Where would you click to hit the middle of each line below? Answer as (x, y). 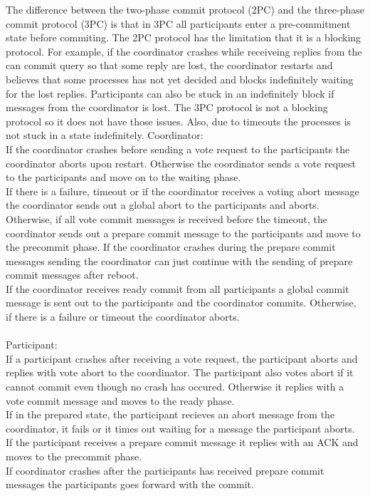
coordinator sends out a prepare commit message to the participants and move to (183, 233)
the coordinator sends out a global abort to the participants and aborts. (163, 205)
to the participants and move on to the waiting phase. (123, 177)
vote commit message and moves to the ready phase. (120, 400)
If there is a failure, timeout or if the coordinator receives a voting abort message (183, 191)
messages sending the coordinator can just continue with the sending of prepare (179, 260)
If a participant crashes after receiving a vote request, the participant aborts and (182, 358)
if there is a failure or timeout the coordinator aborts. (123, 317)
